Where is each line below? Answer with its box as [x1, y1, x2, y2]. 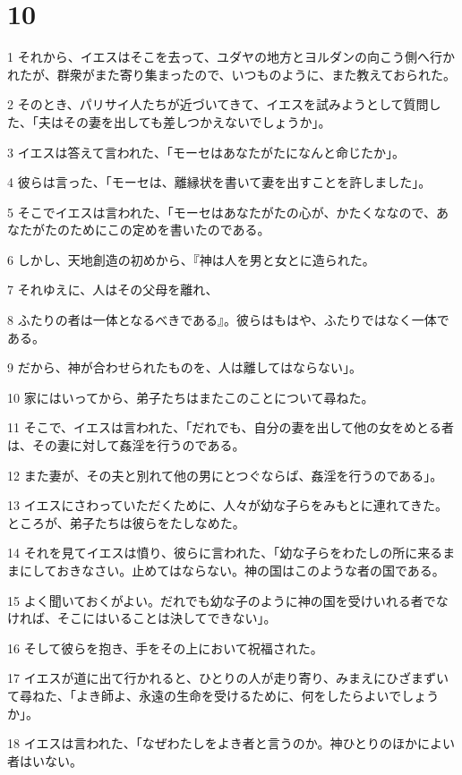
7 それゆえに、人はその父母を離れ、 [7, 280, 218, 299]
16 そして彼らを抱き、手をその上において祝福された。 [7, 638, 323, 657]
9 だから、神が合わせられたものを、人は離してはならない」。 [7, 358, 362, 377]
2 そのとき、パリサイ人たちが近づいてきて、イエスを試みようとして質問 [7, 95, 429, 114]
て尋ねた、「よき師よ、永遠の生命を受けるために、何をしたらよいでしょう [7, 686, 440, 704]
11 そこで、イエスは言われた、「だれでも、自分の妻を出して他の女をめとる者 [7, 418, 454, 437]
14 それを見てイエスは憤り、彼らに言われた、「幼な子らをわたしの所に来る [7, 543, 443, 562]
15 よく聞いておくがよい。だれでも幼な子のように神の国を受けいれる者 [7, 591, 423, 609]
